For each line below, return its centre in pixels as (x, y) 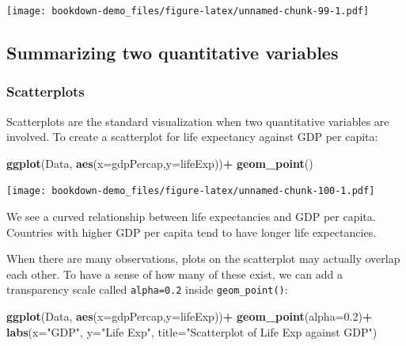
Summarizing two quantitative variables (173, 53)
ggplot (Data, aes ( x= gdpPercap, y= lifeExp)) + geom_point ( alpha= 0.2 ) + (190, 316)
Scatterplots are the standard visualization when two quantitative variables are (198, 121)
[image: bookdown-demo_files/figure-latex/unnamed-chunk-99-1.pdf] (188, 11)
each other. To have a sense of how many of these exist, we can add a (175, 274)
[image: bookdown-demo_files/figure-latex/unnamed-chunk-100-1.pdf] (191, 191)
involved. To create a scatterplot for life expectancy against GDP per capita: (192, 137)
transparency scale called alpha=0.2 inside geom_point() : (147, 289)
